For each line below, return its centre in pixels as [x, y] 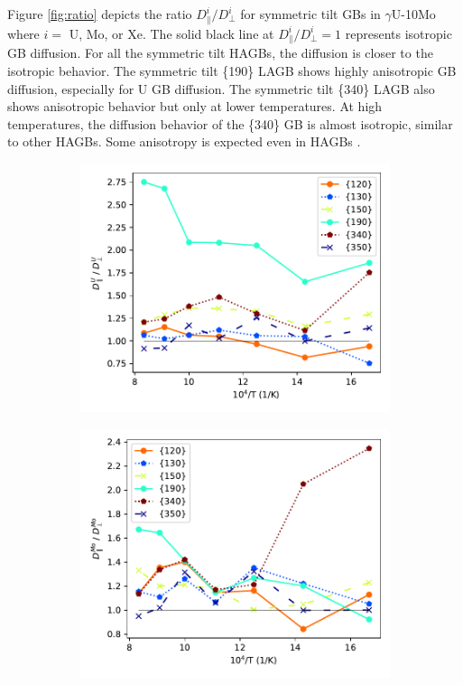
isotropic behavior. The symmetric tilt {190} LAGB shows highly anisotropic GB [232, 71]
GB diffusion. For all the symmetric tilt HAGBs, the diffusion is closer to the [220, 53]
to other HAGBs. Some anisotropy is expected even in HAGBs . [184, 141]
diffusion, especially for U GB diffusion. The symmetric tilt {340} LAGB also [221, 88]
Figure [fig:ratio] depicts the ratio [100, 14]
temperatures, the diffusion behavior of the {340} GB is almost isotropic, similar [230, 123]
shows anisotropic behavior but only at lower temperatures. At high [195, 106]
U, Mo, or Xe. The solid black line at [171, 33]
